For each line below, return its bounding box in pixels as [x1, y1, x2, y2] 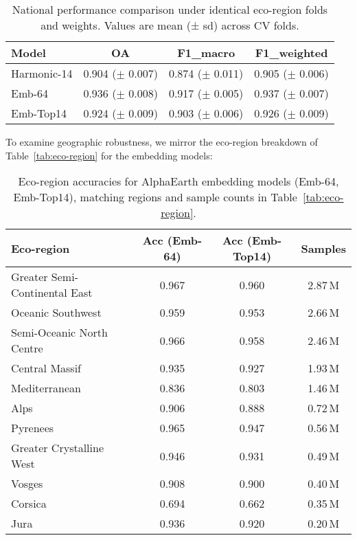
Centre [11, 340, 43, 357]
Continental [11, 284, 67, 301]
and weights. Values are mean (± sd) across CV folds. [41, 17, 299, 33]
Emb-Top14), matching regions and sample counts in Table [13, 189, 297, 205]
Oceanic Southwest [11, 304, 102, 321]
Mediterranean [11, 380, 81, 396]
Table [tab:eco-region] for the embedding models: [5, 148, 213, 162]
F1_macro [177, 45, 235, 60]
